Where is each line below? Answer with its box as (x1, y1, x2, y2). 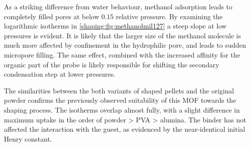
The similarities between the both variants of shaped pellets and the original (4, 85, 234, 95)
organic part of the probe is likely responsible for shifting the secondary (4, 59, 220, 69)
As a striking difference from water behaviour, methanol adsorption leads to (4, 1, 232, 11)
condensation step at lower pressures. (4, 69, 115, 79)
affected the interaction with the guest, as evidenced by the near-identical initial (4, 124, 245, 134)
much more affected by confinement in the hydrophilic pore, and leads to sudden (4, 40, 246, 50)
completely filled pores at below (4, 11, 99, 21)
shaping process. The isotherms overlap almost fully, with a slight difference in (4, 104, 240, 115)
